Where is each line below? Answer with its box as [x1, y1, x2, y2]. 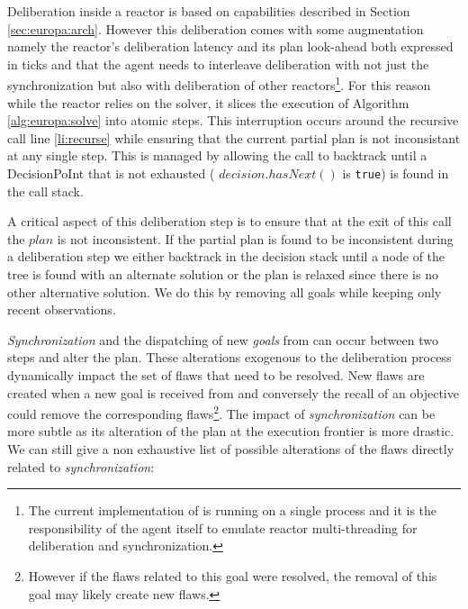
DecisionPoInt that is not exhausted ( [7, 164, 215, 182]
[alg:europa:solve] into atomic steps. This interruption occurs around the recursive [7, 111, 459, 130]
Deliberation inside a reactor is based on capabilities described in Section [7, 2, 410, 20]
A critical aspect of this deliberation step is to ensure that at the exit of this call [7, 212, 452, 231]
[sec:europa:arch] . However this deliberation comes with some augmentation [7, 19, 424, 38]
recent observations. [7, 300, 116, 319]
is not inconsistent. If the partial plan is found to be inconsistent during [57, 229, 454, 248]
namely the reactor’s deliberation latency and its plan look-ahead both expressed [7, 37, 454, 56]
